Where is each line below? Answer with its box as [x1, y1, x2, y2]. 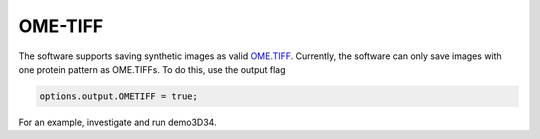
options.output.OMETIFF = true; [39, 90, 199, 102]
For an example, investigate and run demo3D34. [18, 116, 217, 128]
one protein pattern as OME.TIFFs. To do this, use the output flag [18, 63, 286, 75]
